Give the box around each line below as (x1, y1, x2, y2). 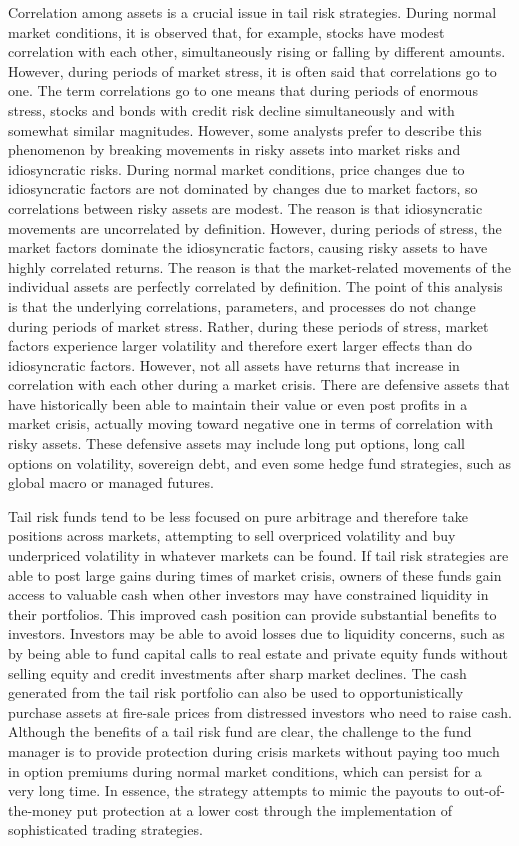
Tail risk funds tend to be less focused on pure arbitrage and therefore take (8, 505, 468, 526)
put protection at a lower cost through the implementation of (76, 799, 452, 820)
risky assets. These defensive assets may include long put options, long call (8, 433, 465, 454)
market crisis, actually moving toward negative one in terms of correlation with (8, 413, 494, 434)
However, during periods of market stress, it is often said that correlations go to (8, 60, 497, 81)
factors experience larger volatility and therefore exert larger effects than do (8, 335, 473, 356)
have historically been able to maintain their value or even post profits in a (8, 393, 468, 414)
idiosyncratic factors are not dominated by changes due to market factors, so (8, 178, 478, 199)
